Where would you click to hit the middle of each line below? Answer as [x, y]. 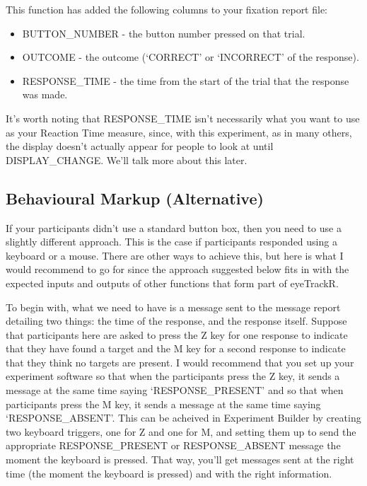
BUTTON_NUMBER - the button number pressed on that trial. [164, 33]
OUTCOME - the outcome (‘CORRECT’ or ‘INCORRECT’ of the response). [191, 57]
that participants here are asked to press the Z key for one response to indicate [177, 334]
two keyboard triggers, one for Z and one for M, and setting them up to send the [181, 431]
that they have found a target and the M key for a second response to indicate [176, 348]
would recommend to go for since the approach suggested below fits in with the [177, 269]
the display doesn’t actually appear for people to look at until [140, 146]
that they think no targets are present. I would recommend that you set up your [180, 362]
